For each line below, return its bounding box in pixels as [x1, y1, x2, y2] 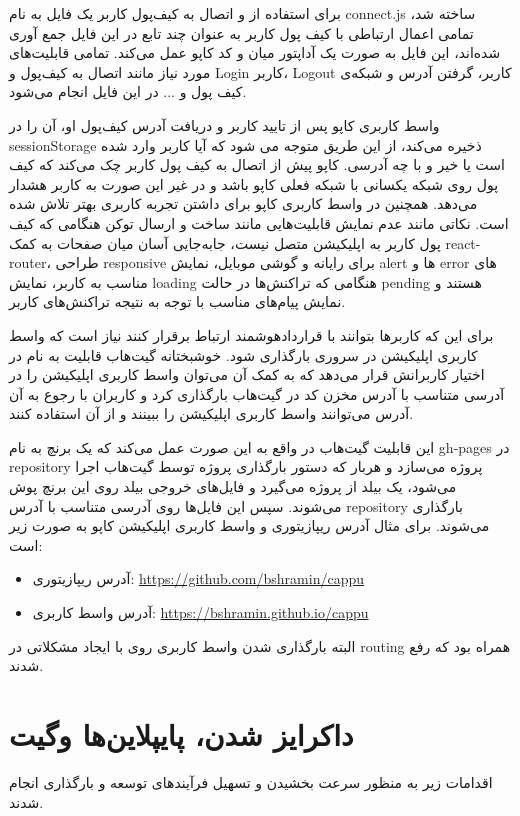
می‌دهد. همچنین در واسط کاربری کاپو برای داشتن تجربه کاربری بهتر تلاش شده [9, 193, 478, 214]
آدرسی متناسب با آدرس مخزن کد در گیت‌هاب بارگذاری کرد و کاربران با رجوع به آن [9, 383, 505, 404]
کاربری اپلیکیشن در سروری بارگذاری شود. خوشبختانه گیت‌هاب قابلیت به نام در [9, 344, 478, 365]
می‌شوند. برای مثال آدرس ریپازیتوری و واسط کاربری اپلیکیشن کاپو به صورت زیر [9, 515, 490, 536]
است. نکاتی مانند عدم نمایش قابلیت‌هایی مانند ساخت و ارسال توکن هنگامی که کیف [9, 212, 509, 233]
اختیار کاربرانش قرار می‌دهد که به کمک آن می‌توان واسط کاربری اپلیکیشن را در [9, 364, 485, 385]
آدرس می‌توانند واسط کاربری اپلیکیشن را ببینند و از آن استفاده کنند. [9, 403, 414, 424]
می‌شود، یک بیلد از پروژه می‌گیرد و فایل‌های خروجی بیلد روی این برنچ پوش [9, 476, 457, 497]
